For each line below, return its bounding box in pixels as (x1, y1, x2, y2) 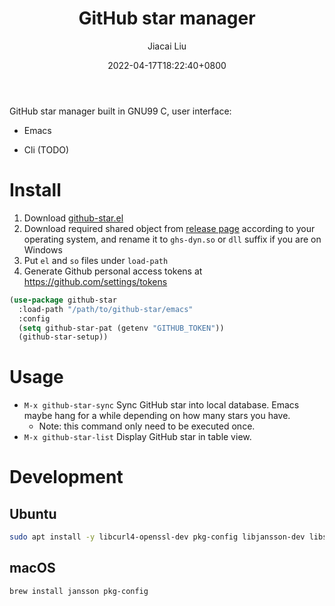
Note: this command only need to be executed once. (38, 420, 256, 432)
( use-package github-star (9, 295, 117, 305)
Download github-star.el (23, 212, 124, 224)
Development (9, 466, 124, 489)
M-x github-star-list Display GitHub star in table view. (23, 431, 252, 443)
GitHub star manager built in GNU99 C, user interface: (9, 105, 232, 117)
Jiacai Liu (147, 40, 187, 52)
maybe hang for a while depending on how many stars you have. (23, 410, 291, 422)
